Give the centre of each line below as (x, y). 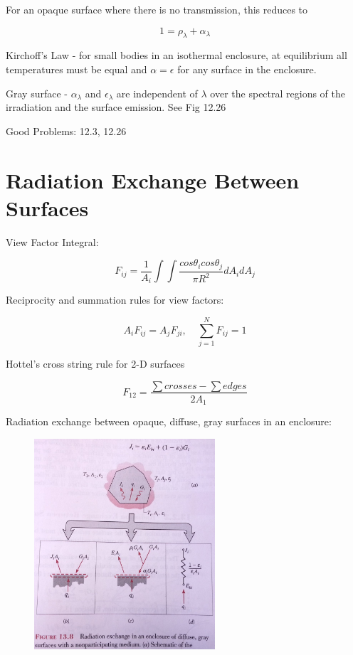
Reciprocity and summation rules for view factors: (115, 300)
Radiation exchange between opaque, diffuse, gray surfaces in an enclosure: (169, 421)
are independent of (157, 93)
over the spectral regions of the (278, 93)
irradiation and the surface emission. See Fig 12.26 (116, 107)
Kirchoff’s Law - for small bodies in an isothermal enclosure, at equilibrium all (176, 55)
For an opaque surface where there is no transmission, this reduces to (157, 9)
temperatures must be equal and (77, 69)
